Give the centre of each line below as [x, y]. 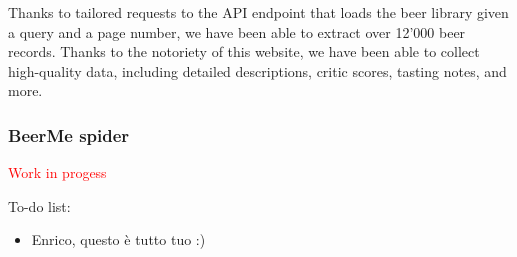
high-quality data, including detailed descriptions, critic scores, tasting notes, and [257, 70]
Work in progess [57, 172]
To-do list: [39, 205]
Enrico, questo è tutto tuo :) [118, 239]
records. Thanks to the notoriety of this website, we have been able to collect [244, 51]
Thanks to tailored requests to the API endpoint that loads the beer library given [258, 12]
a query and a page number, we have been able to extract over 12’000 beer [237, 31]
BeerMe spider [69, 134]
